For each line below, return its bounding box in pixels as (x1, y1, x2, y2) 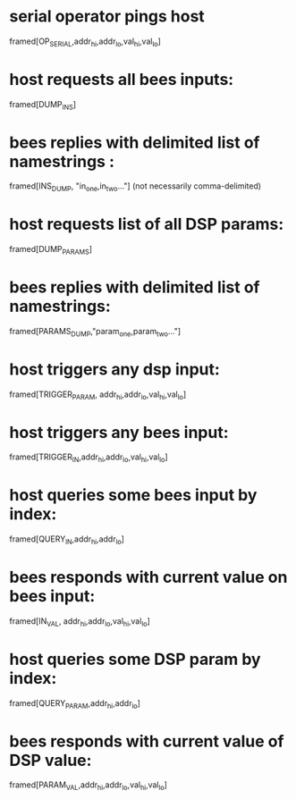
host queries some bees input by (9, 485, 258, 506)
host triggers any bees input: (9, 422, 230, 442)
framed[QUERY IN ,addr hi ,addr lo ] (9, 534, 125, 546)
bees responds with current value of (9, 731, 284, 752)
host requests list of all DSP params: (9, 214, 284, 234)
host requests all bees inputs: (9, 69, 234, 89)
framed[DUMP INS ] (9, 98, 77, 112)
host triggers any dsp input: (9, 359, 221, 379)
